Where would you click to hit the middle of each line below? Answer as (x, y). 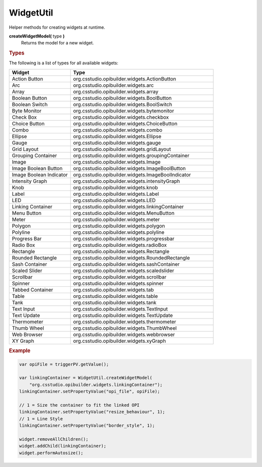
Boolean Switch (30, 104)
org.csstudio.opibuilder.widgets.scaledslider (123, 270)
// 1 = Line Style (41, 419)
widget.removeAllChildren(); (54, 439)
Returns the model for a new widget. (57, 43)
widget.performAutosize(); (51, 453)
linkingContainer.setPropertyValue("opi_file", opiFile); (90, 392)
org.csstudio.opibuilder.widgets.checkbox (121, 117)
